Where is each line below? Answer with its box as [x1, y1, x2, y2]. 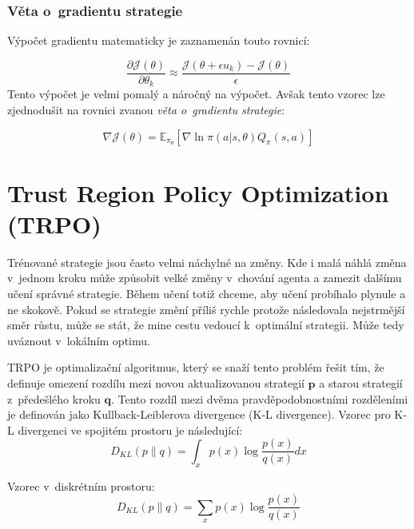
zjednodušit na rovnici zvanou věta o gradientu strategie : [7, 101, 285, 117]
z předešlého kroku [7, 390, 101, 407]
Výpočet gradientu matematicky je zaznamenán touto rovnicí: [7, 32, 310, 49]
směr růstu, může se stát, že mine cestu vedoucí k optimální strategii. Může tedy [7, 316, 404, 333]
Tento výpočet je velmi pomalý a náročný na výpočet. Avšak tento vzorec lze [7, 86, 385, 102]
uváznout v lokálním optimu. [7, 332, 150, 348]
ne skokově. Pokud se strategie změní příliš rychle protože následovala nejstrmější [7, 300, 405, 317]
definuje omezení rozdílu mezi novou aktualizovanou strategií [7, 374, 305, 391]
